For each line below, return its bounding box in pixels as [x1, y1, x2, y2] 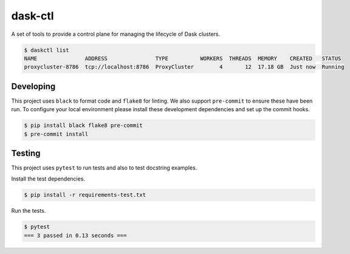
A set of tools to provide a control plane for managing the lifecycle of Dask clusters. [11, 30, 221, 38]
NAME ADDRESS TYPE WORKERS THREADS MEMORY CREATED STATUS [24, 55, 341, 62]
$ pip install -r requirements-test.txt [24, 191, 146, 199]
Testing [11, 148, 41, 158]
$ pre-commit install [24, 131, 89, 137]
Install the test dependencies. [11, 175, 85, 182]
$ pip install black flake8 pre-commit [24, 122, 143, 129]
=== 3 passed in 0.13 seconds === [24, 232, 127, 239]
